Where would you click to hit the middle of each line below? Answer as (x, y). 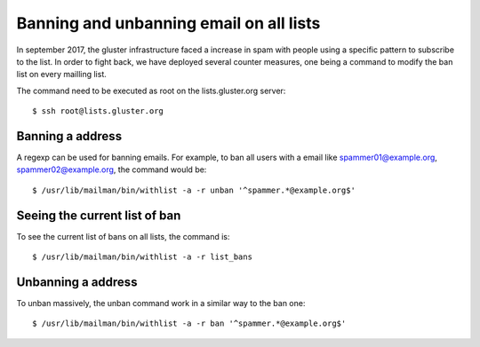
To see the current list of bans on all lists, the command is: (123, 236)
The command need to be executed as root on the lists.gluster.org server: (151, 91)
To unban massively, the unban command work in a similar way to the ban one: (161, 303)
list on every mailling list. (61, 75)
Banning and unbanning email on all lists (168, 23)
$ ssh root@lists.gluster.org (98, 111)
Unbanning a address (77, 282)
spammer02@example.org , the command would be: (112, 170)
